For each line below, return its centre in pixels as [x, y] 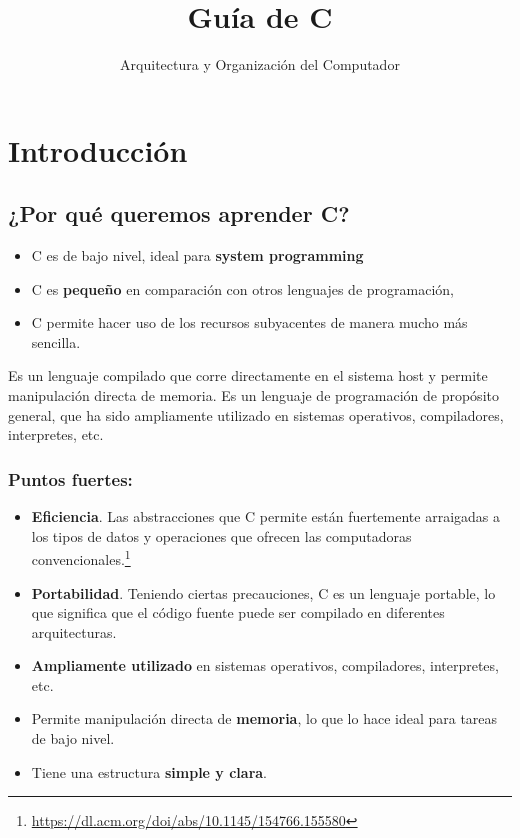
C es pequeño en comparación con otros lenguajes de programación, [242, 288]
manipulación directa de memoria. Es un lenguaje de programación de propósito [253, 395]
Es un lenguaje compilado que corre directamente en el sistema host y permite [248, 375]
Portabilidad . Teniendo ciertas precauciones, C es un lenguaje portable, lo [263, 592]
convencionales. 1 [81, 557]
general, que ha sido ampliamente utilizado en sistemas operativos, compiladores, [256, 414]
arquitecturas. [74, 631]
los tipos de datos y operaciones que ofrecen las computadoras [221, 535]
